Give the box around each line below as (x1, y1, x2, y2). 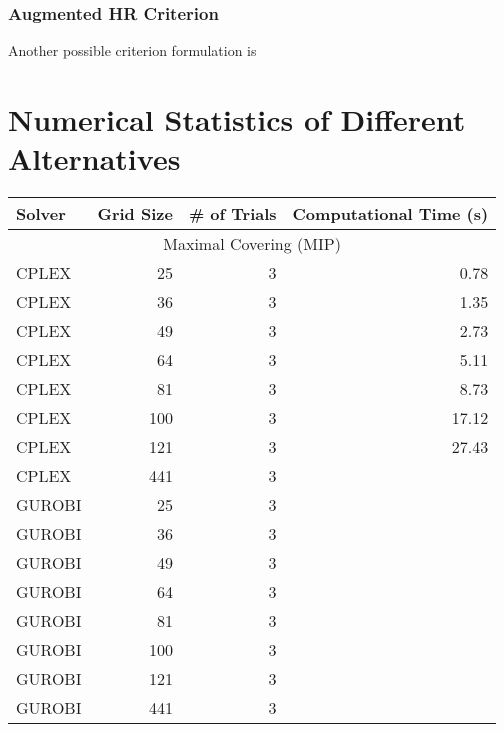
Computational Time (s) (292, 202, 489, 226)
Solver (16, 202, 66, 226)
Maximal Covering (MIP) (163, 232, 341, 256)
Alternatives (8, 138, 181, 179)
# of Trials (188, 202, 277, 226)
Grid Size (97, 202, 173, 226)
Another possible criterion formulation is (8, 40, 257, 61)
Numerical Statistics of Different (8, 99, 466, 139)
